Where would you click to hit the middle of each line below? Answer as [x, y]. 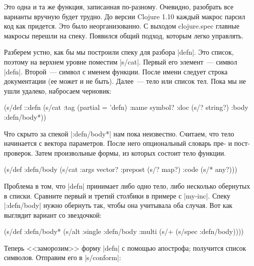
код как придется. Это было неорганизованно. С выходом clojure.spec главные [122, 26]
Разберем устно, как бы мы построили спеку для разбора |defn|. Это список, [119, 52]
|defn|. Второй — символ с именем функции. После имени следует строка [116, 71]
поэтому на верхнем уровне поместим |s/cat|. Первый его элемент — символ [121, 61]
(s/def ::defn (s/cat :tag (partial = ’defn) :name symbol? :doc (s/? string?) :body [126, 107]
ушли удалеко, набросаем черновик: [58, 90]
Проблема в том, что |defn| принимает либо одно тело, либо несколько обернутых [127, 185]
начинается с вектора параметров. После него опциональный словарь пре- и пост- [127, 143]
